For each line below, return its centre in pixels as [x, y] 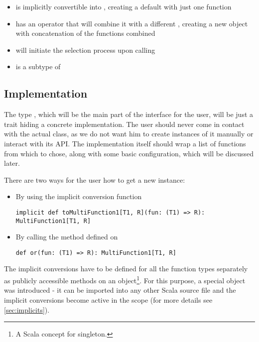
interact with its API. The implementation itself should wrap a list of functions [125, 143]
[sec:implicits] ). [27, 309]
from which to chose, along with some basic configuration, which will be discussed [129, 153]
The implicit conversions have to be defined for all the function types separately [126, 269]
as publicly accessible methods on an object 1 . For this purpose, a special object [125, 280]
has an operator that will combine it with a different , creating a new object [132, 23]
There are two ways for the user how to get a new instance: [95, 179]
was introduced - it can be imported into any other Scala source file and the [120, 290]
